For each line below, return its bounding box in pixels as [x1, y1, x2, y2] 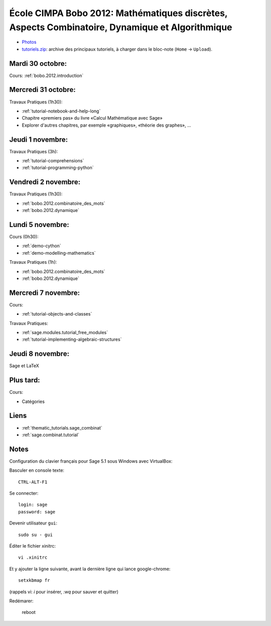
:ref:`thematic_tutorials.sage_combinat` [22, 425, 102, 431]
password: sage [18, 509, 56, 514]
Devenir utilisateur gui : [9, 520, 58, 526]
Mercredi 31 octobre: [9, 85, 76, 94]
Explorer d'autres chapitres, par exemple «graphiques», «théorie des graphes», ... [22, 122, 192, 128]
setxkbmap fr [18, 578, 50, 583]
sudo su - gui [18, 532, 53, 538]
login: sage [18, 502, 48, 507]
